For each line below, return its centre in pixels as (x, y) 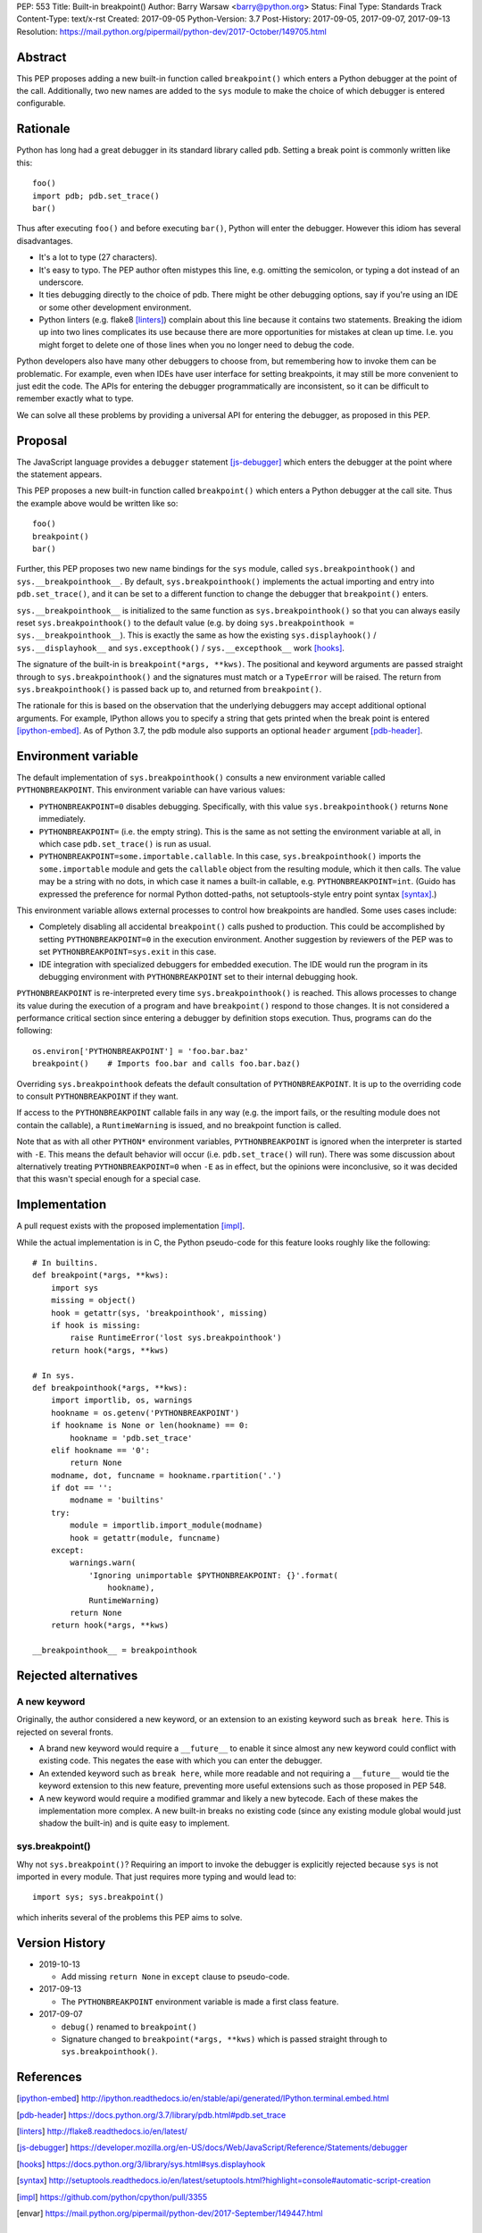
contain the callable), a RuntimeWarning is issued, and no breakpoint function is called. (179, 1125)
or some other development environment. (115, 307)
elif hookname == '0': (100, 1450)
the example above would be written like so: (97, 503)
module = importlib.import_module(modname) (166, 1526)
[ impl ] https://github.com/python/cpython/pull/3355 (112, 2196)
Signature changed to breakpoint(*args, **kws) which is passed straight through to (224, 2039)
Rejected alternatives (77, 1675)
